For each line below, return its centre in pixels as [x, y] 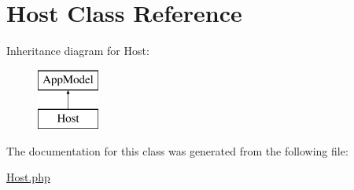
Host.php [28, 177]
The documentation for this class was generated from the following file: [177, 150]
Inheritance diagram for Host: [78, 51]
